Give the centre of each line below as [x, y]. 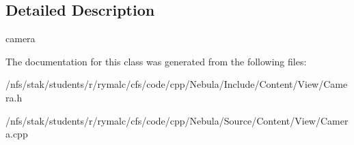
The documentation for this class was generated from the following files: [156, 61]
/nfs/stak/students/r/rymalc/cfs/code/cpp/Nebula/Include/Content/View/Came [177, 84]
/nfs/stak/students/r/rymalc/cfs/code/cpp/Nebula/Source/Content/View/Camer [177, 120]
